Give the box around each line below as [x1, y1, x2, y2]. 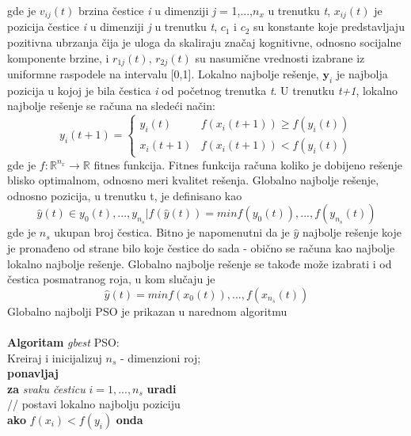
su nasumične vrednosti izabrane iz [195, 49, 365, 66]
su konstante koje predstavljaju [253, 18, 405, 35]
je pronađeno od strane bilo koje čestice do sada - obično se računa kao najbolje [7, 240, 395, 256]
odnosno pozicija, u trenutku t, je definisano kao [7, 187, 242, 203]
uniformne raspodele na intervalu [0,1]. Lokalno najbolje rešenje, [7, 66, 319, 82]
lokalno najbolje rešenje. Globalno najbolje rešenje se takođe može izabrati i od [7, 255, 392, 271]
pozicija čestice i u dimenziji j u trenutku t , [7, 18, 218, 35]
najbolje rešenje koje [302, 224, 401, 241]
